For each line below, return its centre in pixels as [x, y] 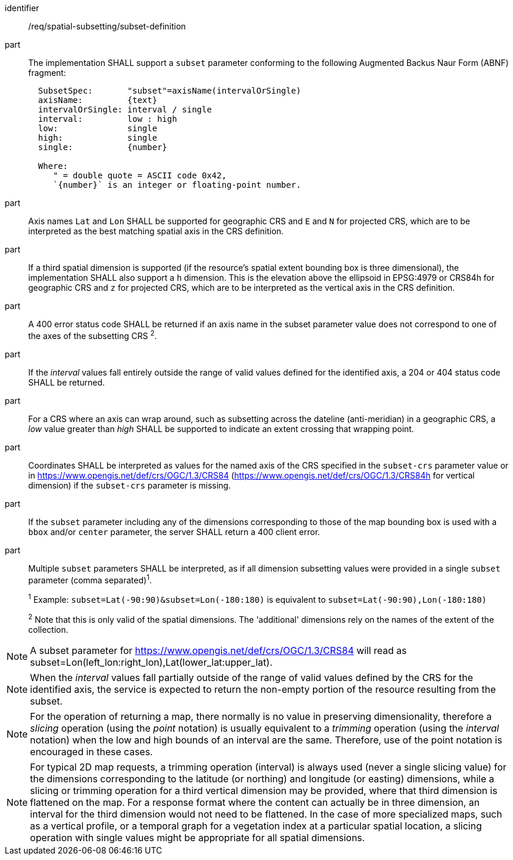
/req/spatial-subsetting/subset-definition [107, 26]
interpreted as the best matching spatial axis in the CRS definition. [156, 231]
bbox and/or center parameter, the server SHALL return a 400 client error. [174, 532]
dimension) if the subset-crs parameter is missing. [130, 485]
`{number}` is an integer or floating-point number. [177, 185]
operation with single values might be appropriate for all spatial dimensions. [198, 837]
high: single [98, 138]
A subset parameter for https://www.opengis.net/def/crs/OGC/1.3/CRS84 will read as [219, 650]
